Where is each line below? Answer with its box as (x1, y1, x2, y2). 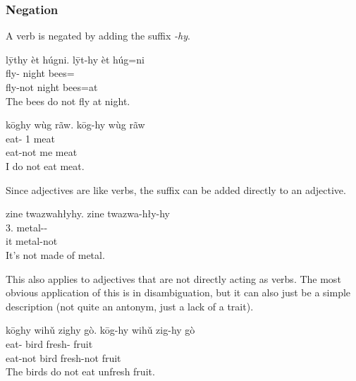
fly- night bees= (6, 66, 75, 80)
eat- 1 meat (6, 131, 55, 145)
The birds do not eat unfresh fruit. (6, 364, 155, 379)
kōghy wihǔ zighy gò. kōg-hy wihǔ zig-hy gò (6, 322, 195, 337)
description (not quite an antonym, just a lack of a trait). (6, 298, 254, 313)
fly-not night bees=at (6, 80, 98, 94)
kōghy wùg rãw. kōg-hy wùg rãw (6, 117, 145, 132)
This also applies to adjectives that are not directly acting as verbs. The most (6, 271, 341, 286)
